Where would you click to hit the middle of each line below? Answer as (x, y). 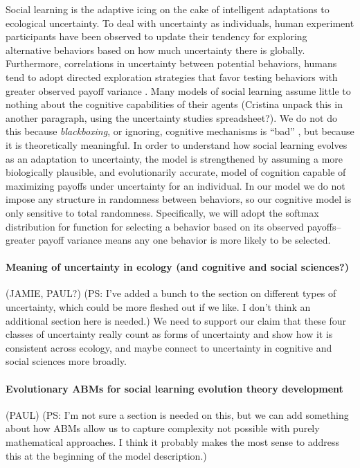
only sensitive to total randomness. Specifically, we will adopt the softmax (162, 212)
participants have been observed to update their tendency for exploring (156, 36)
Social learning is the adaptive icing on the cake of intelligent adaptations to (168, 9)
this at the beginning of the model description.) (106, 455)
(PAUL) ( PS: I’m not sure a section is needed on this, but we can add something (177, 414)
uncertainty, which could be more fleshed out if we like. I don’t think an (158, 307)
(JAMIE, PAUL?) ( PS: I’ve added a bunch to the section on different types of (171, 293)
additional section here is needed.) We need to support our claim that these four (176, 320)
